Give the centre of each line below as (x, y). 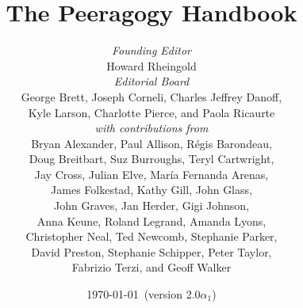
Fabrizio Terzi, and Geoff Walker (151, 267)
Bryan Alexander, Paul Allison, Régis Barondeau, (151, 143)
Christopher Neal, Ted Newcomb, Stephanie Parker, (151, 236)
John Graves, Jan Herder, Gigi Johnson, (151, 205)
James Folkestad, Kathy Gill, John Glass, (151, 190)
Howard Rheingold (151, 65)
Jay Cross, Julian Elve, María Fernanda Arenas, (151, 174)
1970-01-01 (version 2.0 (144, 294)
